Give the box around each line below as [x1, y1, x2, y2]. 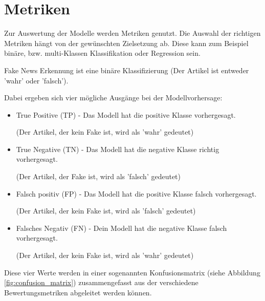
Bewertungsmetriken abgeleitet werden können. [4, 287, 152, 297]
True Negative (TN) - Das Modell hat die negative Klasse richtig [16, 143, 219, 154]
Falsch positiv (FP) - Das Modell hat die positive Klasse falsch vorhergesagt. [16, 188, 257, 199]
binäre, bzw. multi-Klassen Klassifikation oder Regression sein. [4, 48, 201, 58]
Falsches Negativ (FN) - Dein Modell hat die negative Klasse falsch [16, 222, 227, 233]
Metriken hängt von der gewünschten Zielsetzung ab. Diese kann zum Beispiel [4, 37, 249, 48]
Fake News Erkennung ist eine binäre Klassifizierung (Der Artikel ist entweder [4, 64, 249, 75]
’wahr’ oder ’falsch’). [4, 75, 69, 85]
